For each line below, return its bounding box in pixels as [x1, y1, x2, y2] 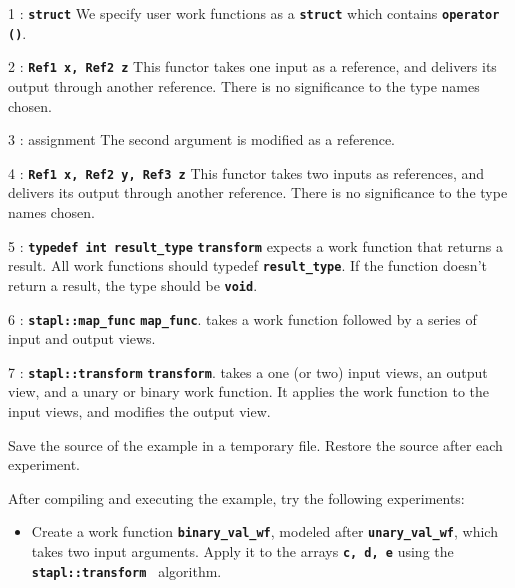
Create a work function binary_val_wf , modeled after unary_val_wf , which [31, 521, 498, 542]
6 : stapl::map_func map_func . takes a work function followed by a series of [8, 308, 477, 329]
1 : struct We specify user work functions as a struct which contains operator [8, 3, 500, 23]
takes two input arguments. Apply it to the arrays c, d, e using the [31, 541, 454, 562]
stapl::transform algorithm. [31, 560, 222, 581]
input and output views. [8, 328, 156, 349]
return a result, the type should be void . [8, 274, 258, 295]
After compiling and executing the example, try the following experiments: [8, 487, 465, 508]
